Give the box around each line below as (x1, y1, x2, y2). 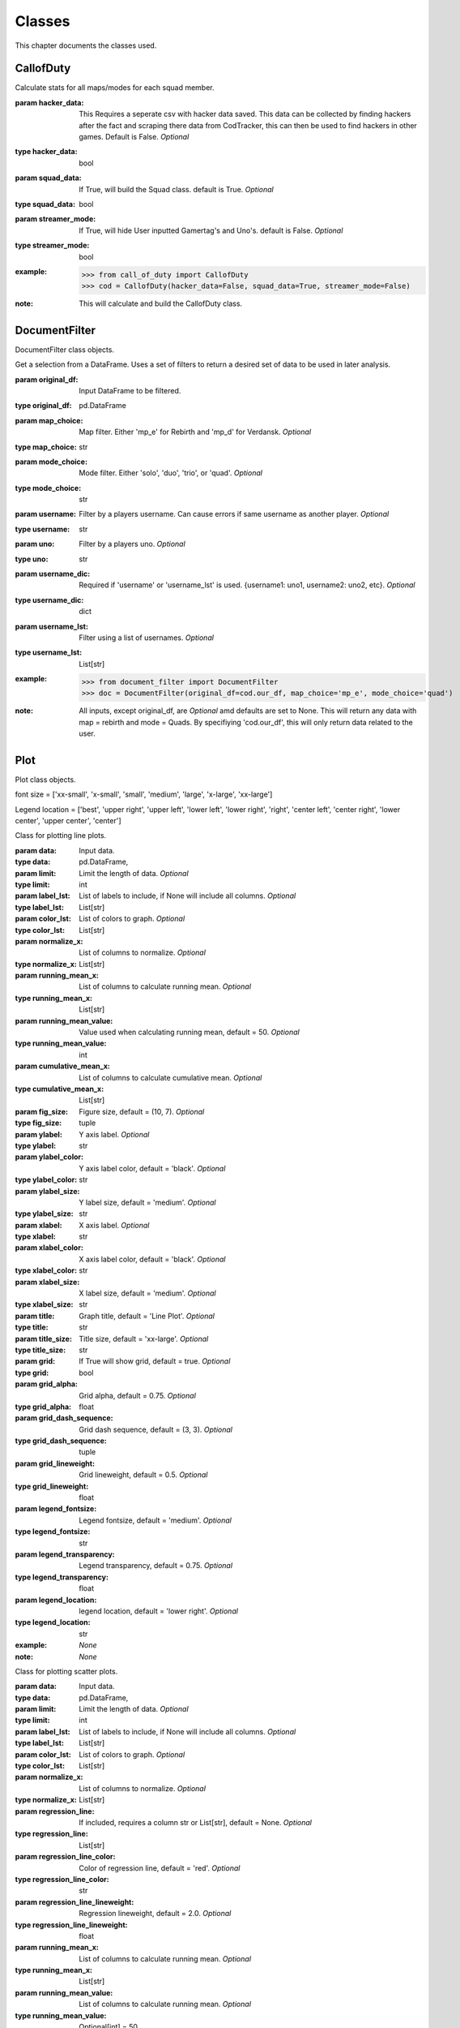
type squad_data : (15, 199, 76, 208)
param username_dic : (15, 569, 91, 579)
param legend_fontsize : (15, 1504, 97, 1514)
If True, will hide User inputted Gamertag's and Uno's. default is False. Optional (79, 226, 343, 235)
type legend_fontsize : (15, 1527, 91, 1536)
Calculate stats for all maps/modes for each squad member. (15, 83, 215, 92)
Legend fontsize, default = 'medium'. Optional (79, 1515, 232, 1525)
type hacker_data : (15, 147, 78, 157)
